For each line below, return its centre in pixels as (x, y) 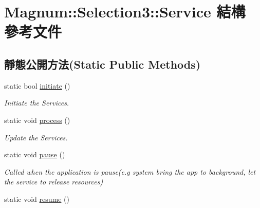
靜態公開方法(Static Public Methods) (103, 64)
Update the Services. (36, 137)
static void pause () (35, 154)
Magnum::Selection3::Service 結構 (125, 12)
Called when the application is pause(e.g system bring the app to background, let (130, 171)
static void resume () (37, 199)
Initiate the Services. (37, 103)
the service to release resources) (54, 182)
